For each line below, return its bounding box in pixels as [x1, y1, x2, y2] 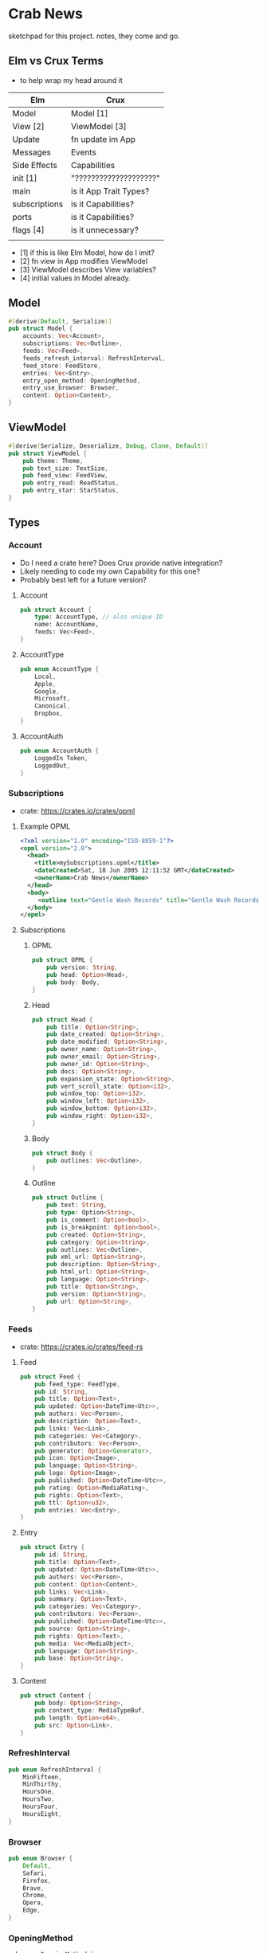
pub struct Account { [19, 606, 92, 614]
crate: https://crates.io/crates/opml [19, 806, 135, 815]
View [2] [12, 120, 45, 131]
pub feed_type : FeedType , [34, 1380, 121, 1388]
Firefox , [22, 1877, 52, 1884]
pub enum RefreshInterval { [8, 1766, 102, 1774]
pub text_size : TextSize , [22, 464, 109, 473]
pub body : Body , [46, 978, 100, 986]
